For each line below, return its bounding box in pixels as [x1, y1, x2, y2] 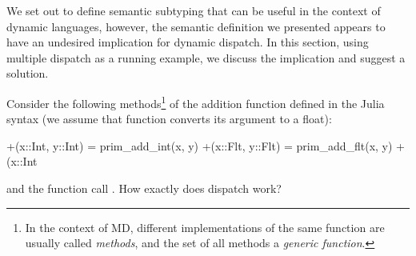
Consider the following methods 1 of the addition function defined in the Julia [6, 92, 385, 111]
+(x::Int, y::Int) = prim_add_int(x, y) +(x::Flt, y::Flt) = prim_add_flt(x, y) [6, 137, 393, 154]
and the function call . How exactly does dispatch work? [6, 180, 282, 196]
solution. [6, 65, 49, 82]
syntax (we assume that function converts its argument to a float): [6, 110, 332, 127]
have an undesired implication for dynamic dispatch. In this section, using [6, 34, 369, 50]
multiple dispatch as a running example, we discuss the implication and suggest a [6, 49, 406, 66]
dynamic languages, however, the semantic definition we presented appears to [6, 18, 386, 34]
